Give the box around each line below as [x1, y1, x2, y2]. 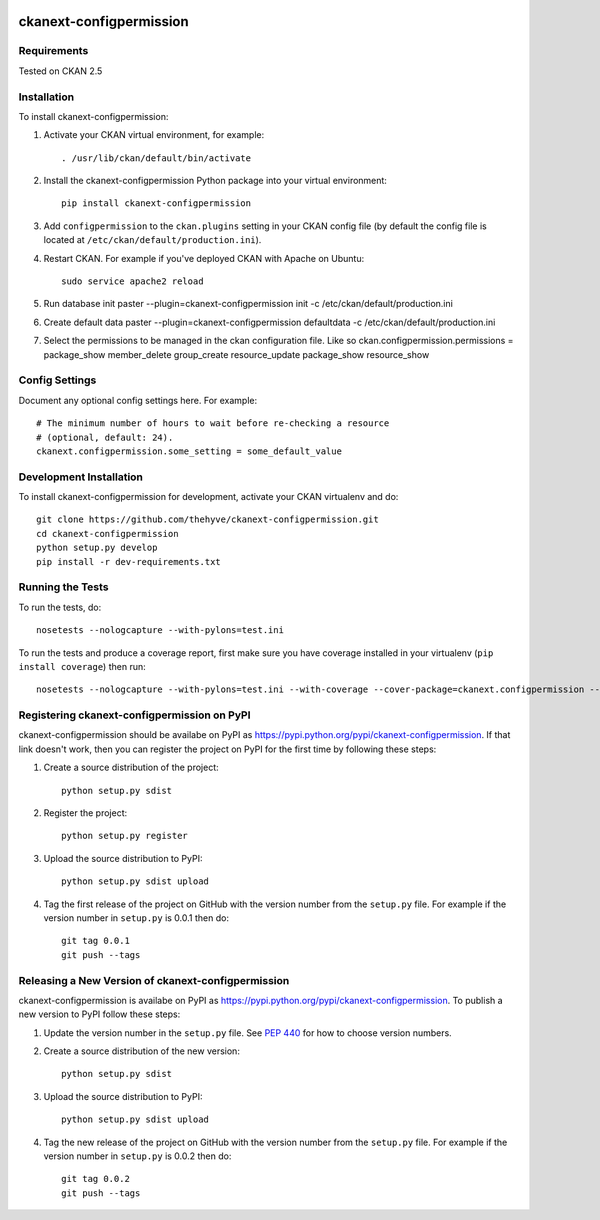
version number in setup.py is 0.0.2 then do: [43, 1150, 232, 1162]
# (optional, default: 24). [36, 431, 174, 443]
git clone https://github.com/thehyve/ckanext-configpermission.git [36, 514, 379, 525]
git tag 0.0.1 [61, 935, 130, 947]
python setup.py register [61, 830, 189, 842]
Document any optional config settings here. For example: [18, 394, 258, 406]
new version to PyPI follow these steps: [18, 1008, 181, 1020]
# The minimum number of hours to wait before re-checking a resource [36, 418, 390, 429]
